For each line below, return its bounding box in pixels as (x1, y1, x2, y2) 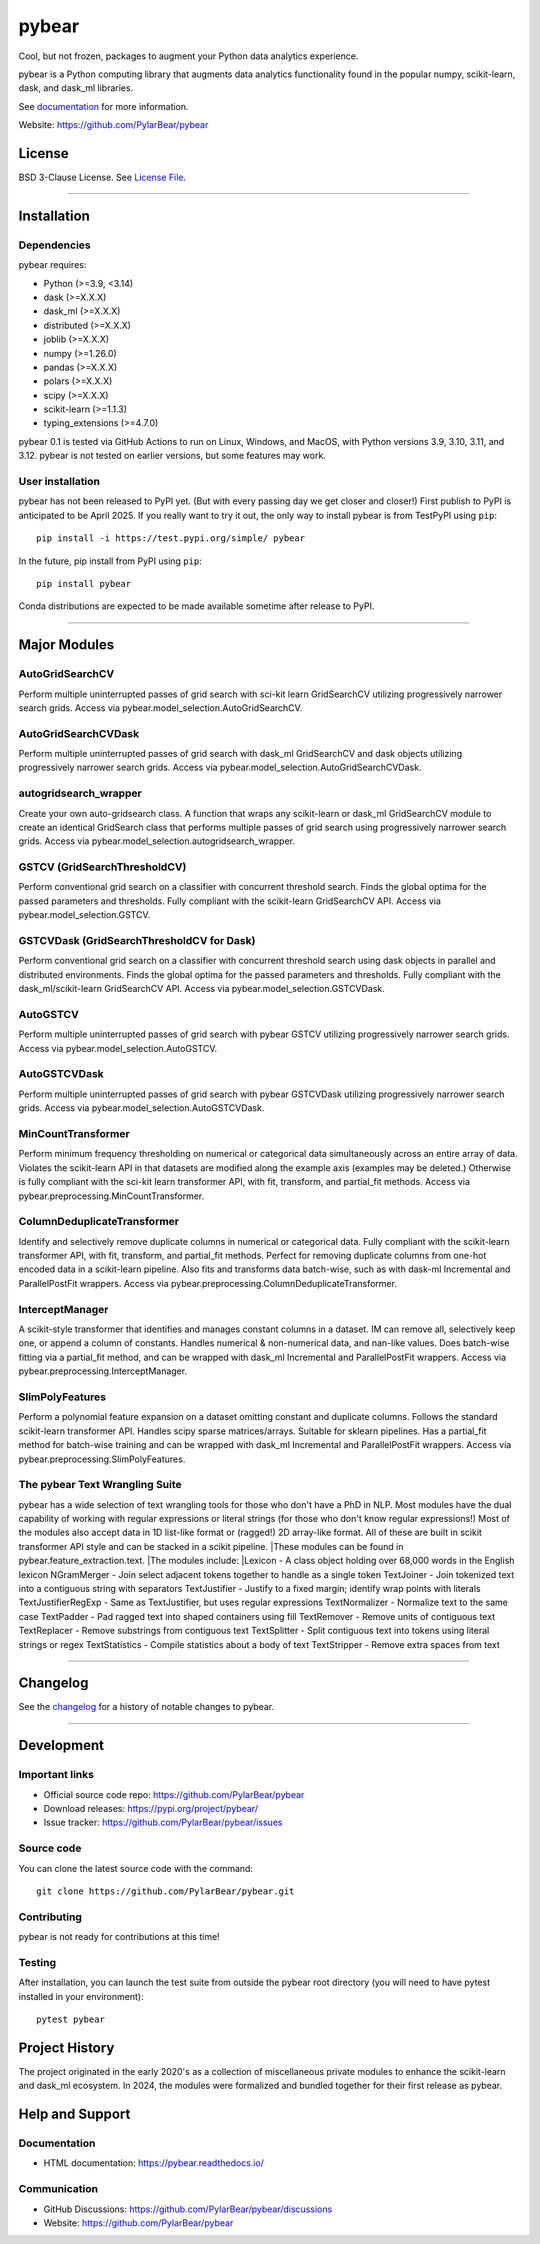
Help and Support (18, 2106, 131, 2123)
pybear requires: (18, 259, 87, 271)
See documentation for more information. (18, 100, 189, 112)
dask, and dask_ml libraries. (18, 82, 134, 94)
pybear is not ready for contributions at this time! (18, 1931, 220, 1943)
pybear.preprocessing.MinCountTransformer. (18, 1190, 205, 1202)
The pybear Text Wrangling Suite (18, 1478, 182, 1492)
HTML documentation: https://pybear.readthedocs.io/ (43, 2157, 265, 2169)
